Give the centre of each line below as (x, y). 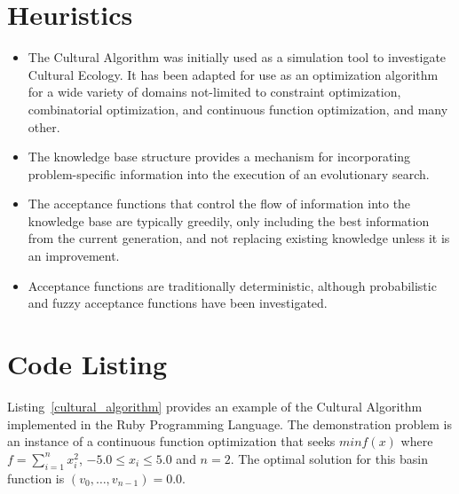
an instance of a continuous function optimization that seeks (171, 441)
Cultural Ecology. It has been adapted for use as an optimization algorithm (233, 74)
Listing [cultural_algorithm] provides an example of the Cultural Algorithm (215, 406)
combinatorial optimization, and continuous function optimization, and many (238, 109)
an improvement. (74, 256)
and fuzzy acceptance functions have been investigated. (178, 303)
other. (44, 126)
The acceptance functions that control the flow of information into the (219, 204)
